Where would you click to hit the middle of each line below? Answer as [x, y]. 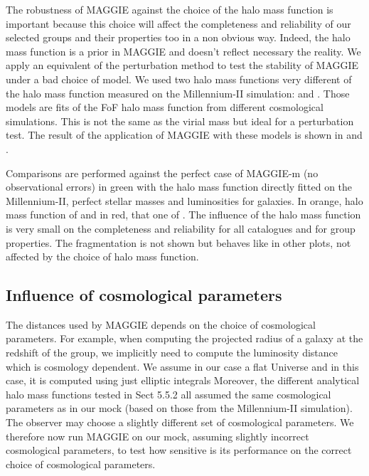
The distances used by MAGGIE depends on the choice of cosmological [161, 324]
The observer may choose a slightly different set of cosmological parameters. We [180, 422]
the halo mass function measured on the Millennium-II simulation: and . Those [178, 93]
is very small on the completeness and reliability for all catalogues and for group [181, 228]
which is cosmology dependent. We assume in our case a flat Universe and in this [182, 366]
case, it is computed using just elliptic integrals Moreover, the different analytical [183, 380]
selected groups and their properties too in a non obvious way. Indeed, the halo [178, 37]
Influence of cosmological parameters [144, 295]
